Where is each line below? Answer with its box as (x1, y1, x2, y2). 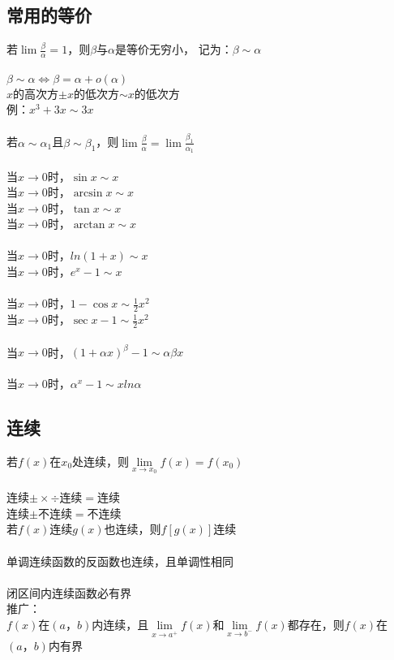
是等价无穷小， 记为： (115, 41, 233, 58)
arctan (73, 219, 105, 231)
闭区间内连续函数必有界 (6, 584, 131, 601)
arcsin (73, 188, 103, 200)
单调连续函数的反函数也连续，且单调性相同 (6, 552, 233, 569)
